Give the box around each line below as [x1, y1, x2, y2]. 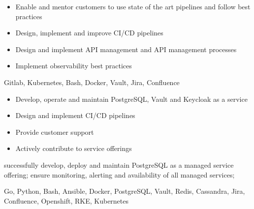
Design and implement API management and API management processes [15, 44, 237, 54]
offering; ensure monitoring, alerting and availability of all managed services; [4, 169, 235, 179]
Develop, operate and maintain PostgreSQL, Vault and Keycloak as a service [15, 93, 248, 104]
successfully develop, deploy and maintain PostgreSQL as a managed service [4, 159, 234, 170]
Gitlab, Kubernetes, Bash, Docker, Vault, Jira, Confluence [4, 77, 180, 87]
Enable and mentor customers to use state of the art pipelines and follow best [15, 1, 251, 11]
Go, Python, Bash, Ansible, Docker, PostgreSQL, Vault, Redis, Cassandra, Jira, [4, 186, 245, 196]
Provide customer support [15, 126, 94, 137]
